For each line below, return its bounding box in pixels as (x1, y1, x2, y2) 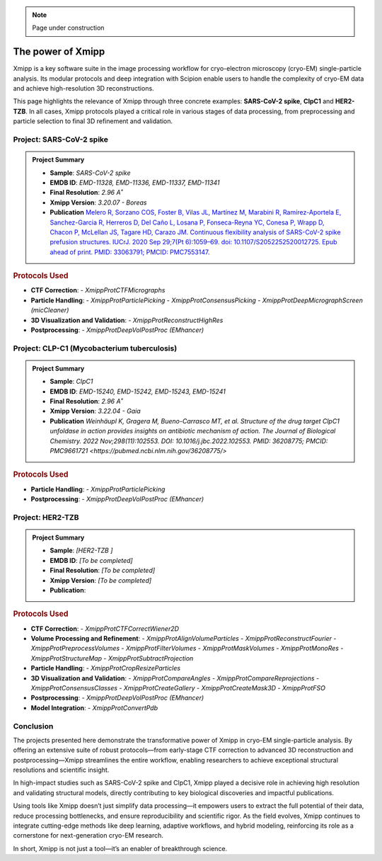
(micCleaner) (30, 306, 69, 314)
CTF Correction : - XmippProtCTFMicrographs (30, 286, 166, 295)
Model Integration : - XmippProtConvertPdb (30, 703, 158, 712)
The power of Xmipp (13, 46, 105, 58)
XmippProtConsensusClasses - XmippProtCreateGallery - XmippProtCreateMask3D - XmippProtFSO (30, 683, 325, 692)
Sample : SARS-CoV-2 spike (50, 169, 131, 177)
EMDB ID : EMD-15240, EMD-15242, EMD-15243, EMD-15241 (50, 387, 226, 396)
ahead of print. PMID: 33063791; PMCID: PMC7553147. (50, 248, 210, 256)
